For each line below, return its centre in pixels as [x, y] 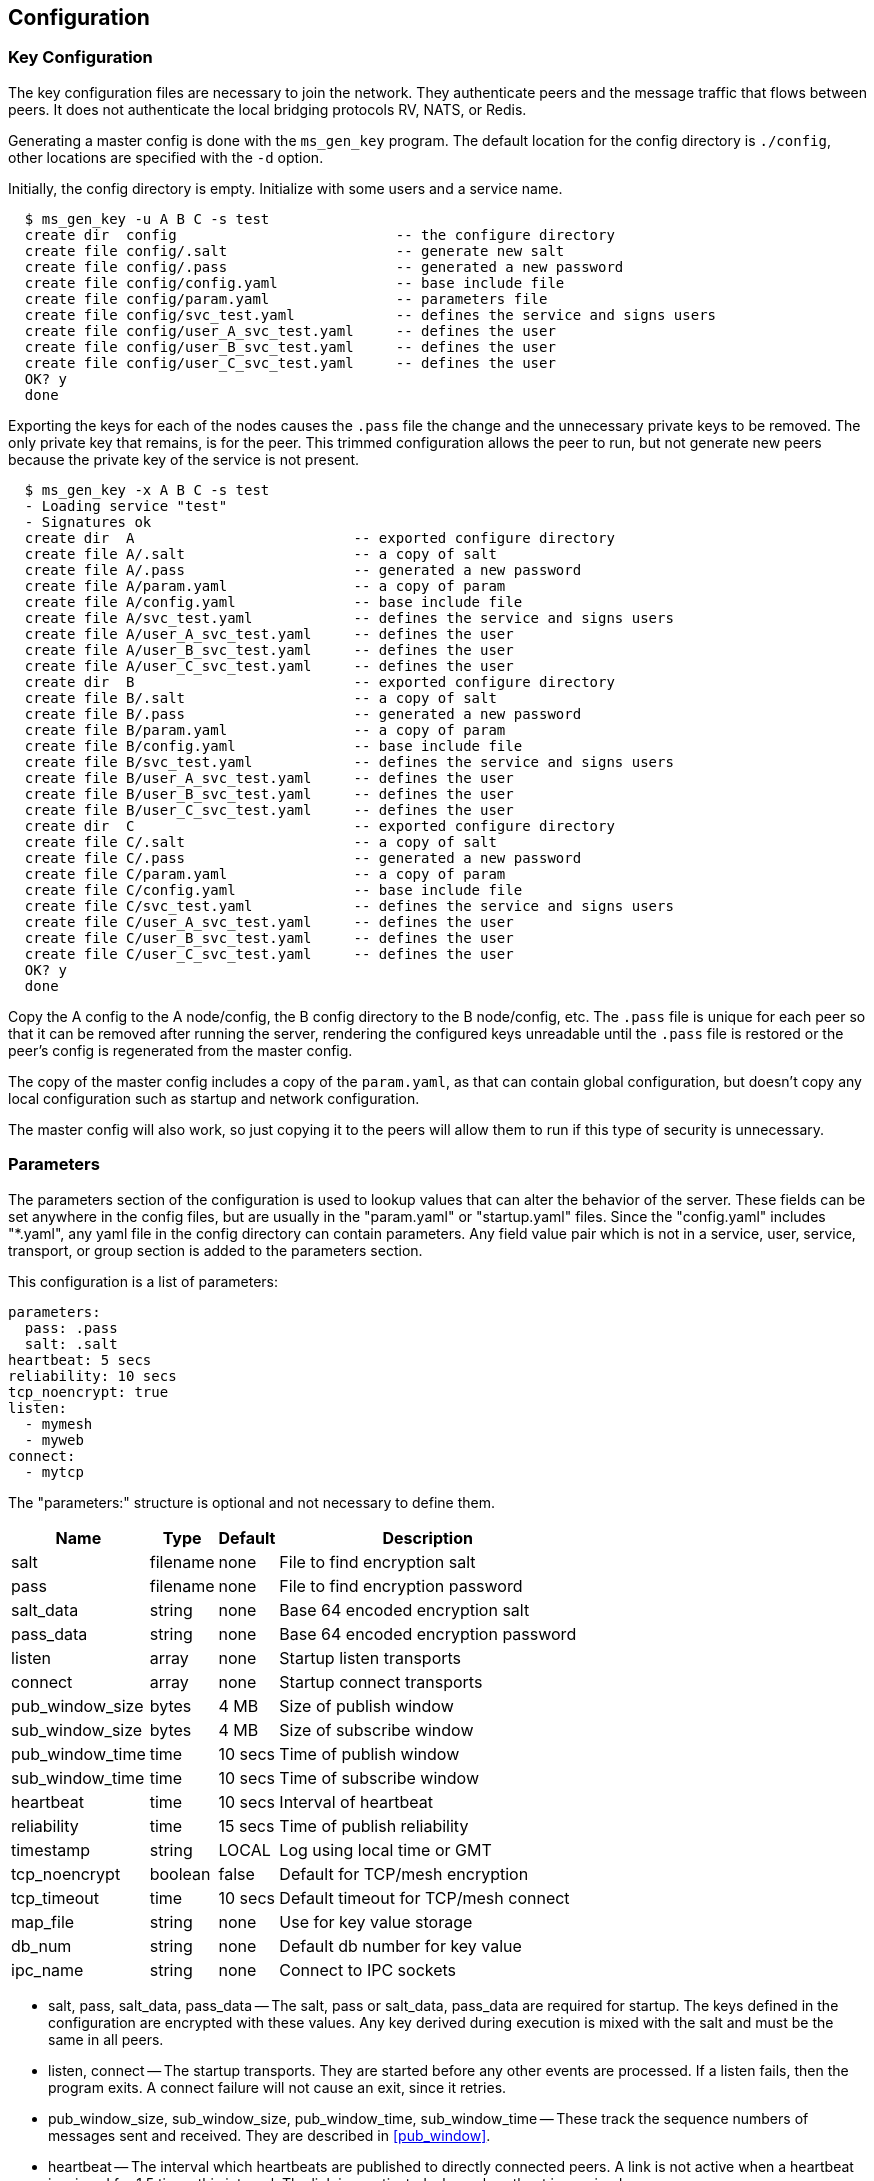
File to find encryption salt [377, 1561]
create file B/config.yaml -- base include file [273, 745]
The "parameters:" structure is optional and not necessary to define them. [251, 1502]
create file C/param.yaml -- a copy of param [265, 873]
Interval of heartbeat [356, 1801]
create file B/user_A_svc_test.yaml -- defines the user [269, 777]
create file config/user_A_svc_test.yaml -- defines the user [290, 330]
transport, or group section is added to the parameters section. [215, 1250]
